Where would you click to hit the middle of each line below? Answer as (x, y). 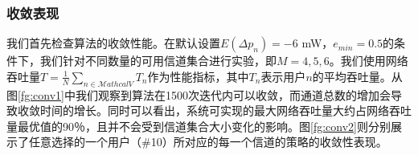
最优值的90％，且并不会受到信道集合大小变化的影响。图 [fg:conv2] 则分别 (204, 126)
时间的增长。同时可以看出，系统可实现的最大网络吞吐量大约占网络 (214, 110)
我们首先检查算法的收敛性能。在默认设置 (113, 43)
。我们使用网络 (369, 61)
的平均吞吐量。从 (357, 76)
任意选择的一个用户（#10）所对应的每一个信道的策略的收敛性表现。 (208, 142)
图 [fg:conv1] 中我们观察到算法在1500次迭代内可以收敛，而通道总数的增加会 (199, 94)
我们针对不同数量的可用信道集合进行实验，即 (158, 61)
